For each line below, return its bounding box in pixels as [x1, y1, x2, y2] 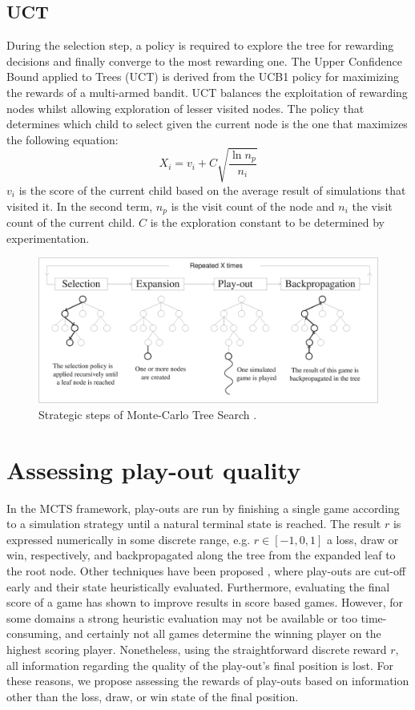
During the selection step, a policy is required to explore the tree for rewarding [6, 37, 394, 54]
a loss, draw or [326, 530, 399, 547]
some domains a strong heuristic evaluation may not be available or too [6, 609, 357, 626]
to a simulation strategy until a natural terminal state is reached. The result [6, 515, 381, 532]
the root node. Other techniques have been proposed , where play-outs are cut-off [6, 563, 406, 579]
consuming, [6, 625, 62, 642]
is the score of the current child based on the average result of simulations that [18, 181, 406, 198]
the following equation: [6, 131, 119, 147]
